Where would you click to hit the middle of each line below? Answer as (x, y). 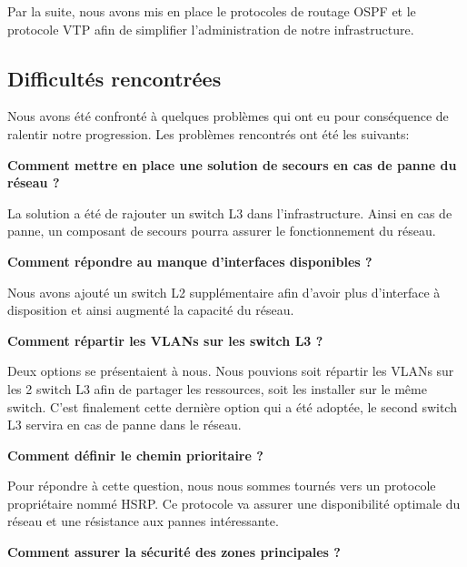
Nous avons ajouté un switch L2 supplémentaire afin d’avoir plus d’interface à (224, 292)
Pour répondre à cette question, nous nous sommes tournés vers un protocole (222, 486)
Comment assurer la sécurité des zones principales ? (174, 552)
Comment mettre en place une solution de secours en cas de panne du (232, 164)
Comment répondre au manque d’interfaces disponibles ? (190, 261)
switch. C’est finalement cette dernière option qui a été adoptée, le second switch (232, 406)
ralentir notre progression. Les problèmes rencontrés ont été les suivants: (209, 133)
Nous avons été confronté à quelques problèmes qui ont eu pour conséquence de (228, 116)
